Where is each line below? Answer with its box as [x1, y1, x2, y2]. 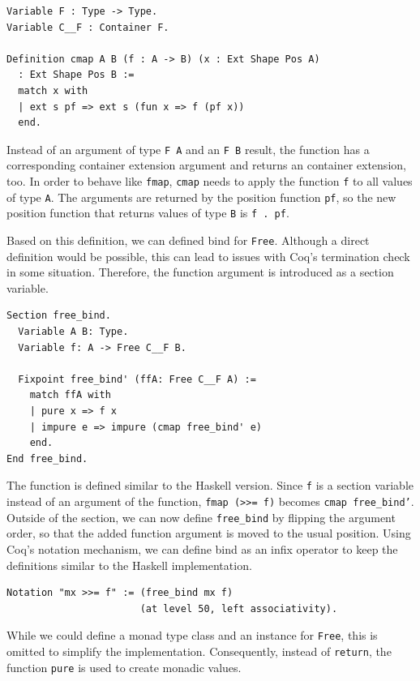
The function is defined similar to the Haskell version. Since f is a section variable [6, 477, 414, 494]
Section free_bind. [6, 310, 111, 322]
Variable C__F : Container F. [6, 21, 169, 33]
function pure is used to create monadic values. [6, 658, 242, 675]
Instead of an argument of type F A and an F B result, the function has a [6, 140, 370, 157]
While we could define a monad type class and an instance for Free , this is [6, 627, 378, 644]
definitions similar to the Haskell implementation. [6, 556, 252, 573]
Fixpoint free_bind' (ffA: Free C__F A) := [18, 373, 256, 385]
